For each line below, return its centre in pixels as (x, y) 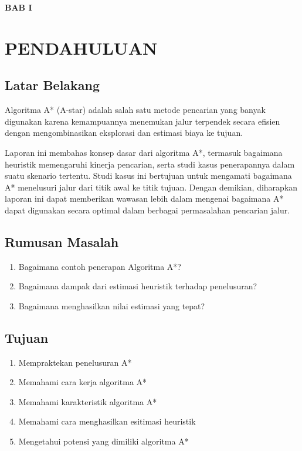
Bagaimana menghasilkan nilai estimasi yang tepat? (112, 305)
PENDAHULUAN (81, 47)
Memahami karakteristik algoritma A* (88, 401)
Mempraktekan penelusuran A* (75, 362)
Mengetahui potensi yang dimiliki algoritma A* (104, 441)
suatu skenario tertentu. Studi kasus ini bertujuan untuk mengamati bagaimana (148, 176)
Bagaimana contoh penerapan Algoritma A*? (100, 266)
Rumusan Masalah (62, 241)
